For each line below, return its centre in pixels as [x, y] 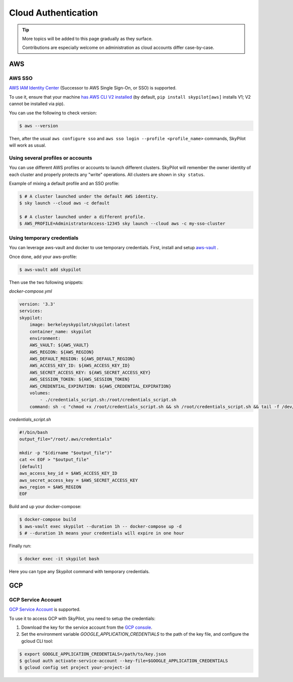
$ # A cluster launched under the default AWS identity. [89, 196]
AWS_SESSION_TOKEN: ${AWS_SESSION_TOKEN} [80, 379]
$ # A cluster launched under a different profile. [83, 217]
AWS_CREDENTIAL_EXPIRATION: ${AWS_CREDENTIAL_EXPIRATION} [100, 386]
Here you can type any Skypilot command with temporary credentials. [79, 571]
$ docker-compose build [48, 520]
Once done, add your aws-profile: [43, 256]
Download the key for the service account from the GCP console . [87, 627]
